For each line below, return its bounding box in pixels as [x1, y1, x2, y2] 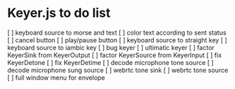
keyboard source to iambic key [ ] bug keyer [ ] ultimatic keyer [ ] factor [7, 43, 215, 52]
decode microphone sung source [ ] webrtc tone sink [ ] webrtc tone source [7, 66, 229, 74]
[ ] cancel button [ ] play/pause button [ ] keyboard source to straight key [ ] [7, 35, 227, 44]
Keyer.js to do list [7, 5, 111, 21]
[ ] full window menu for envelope [7, 73, 106, 82]
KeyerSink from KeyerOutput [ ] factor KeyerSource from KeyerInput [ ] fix [7, 51, 222, 59]
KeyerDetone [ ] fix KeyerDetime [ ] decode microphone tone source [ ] [7, 58, 214, 66]
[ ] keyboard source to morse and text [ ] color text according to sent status [7, 28, 227, 37]
